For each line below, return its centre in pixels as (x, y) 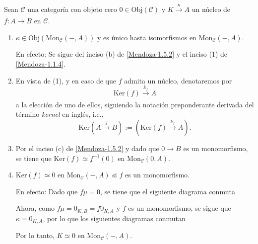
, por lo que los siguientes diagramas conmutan (114, 218)
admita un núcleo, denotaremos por (178, 80)
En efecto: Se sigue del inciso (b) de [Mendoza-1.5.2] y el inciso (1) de (122, 54)
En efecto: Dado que (47, 191)
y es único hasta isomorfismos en (147, 37)
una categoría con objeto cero (72, 9)
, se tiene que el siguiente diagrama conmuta (167, 191)
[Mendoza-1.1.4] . (40, 63)
